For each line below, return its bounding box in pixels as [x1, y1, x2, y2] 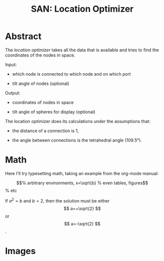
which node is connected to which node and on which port [12, 71, 131, 77]
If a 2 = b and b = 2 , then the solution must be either [5, 197, 110, 203]
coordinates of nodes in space [12, 99, 74, 105]
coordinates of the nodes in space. [5, 52, 75, 58]
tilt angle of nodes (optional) [12, 80, 70, 86]
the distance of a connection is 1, [12, 128, 79, 134]
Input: [5, 61, 17, 67]
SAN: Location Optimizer [31, 3, 134, 15]
